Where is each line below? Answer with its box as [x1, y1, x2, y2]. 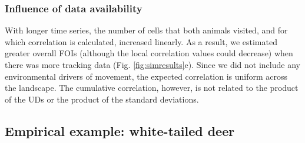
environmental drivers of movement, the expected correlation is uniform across [5, 70, 288, 82]
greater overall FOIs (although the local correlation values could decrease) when [5, 47, 293, 59]
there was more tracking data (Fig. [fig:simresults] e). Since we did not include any [5, 59, 300, 70]
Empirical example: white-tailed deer [5, 121, 235, 139]
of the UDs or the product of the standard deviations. [5, 93, 199, 105]
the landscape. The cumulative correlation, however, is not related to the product [5, 81, 299, 94]
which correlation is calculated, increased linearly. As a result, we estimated [5, 35, 277, 47]
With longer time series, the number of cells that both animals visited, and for [5, 24, 288, 36]
